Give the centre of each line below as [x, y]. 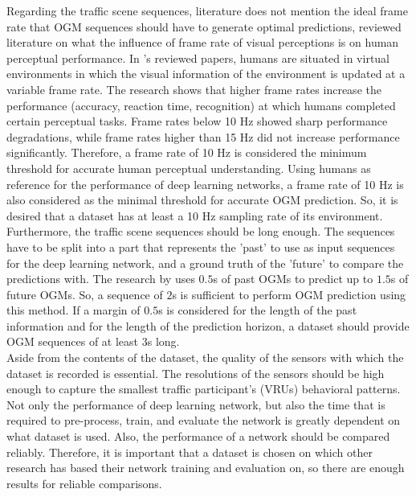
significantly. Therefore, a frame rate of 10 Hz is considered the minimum [187, 152]
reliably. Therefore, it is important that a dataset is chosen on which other [190, 452]
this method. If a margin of [73, 310]
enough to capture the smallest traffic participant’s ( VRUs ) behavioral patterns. [204, 389]
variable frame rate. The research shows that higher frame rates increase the [194, 89]
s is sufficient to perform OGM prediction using [289, 294]
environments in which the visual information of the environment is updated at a [206, 74]
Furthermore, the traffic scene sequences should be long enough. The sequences [201, 231]
